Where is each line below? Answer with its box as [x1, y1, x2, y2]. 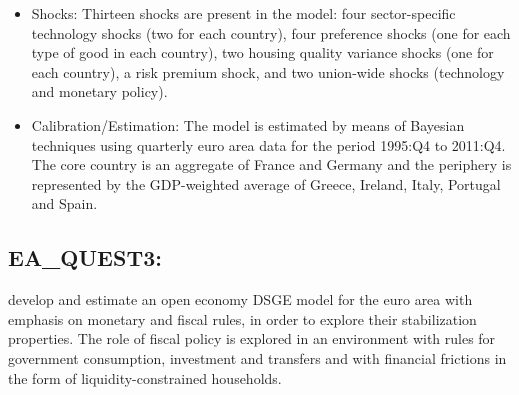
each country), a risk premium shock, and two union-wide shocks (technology [31, 61, 505, 82]
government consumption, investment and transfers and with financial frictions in [8, 347, 507, 368]
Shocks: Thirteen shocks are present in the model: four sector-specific [31, 3, 456, 23]
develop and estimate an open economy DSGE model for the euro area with [8, 289, 473, 310]
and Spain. [31, 193, 98, 214]
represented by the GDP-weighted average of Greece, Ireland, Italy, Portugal [31, 173, 501, 194]
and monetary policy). [31, 81, 168, 102]
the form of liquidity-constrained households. [8, 367, 282, 388]
